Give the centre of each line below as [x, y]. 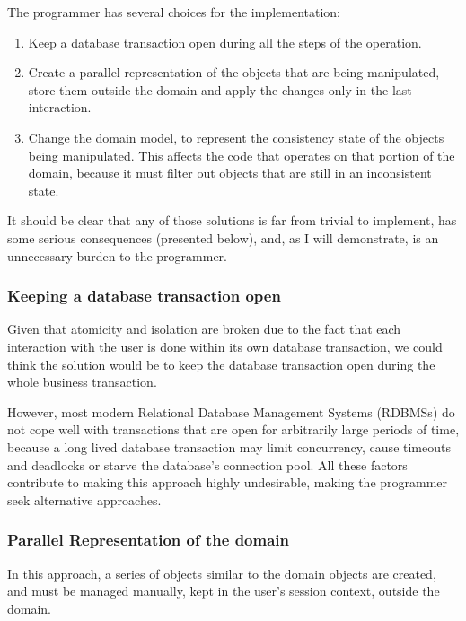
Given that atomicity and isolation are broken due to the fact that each [204, 329]
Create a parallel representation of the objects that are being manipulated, [234, 72]
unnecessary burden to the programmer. [117, 255]
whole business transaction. [82, 382]
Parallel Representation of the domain [149, 540]
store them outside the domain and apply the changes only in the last [220, 89]
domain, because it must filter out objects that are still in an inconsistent [230, 173]
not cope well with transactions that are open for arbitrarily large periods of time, [233, 429]
